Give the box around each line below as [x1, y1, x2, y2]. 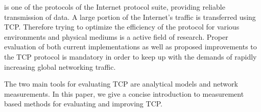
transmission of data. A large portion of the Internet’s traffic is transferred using [4, 11, 256, 22]
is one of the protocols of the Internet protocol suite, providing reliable [4, 2, 225, 12]
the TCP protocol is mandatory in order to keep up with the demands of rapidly [4, 51, 257, 62]
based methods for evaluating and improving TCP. [4, 98, 163, 109]
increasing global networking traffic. [4, 61, 116, 72]
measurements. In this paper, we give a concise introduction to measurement [4, 88, 244, 99]
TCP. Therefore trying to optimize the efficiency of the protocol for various [4, 21, 240, 32]
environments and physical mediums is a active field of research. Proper [4, 31, 228, 42]
